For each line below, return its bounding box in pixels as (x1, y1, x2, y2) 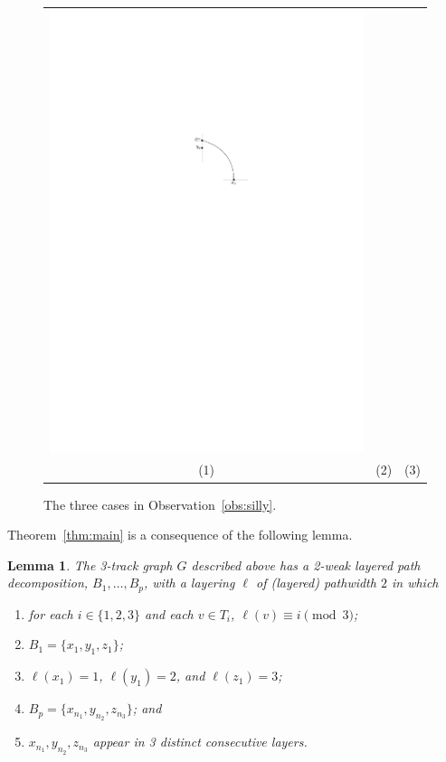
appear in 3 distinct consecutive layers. (92, 732, 308, 751)
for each (28, 604, 73, 623)
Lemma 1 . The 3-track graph (7, 555, 173, 574)
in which (391, 573, 439, 592)
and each (145, 604, 194, 623)
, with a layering (143, 573, 235, 592)
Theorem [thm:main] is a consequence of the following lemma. (7, 525, 353, 544)
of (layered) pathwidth (255, 573, 376, 592)
